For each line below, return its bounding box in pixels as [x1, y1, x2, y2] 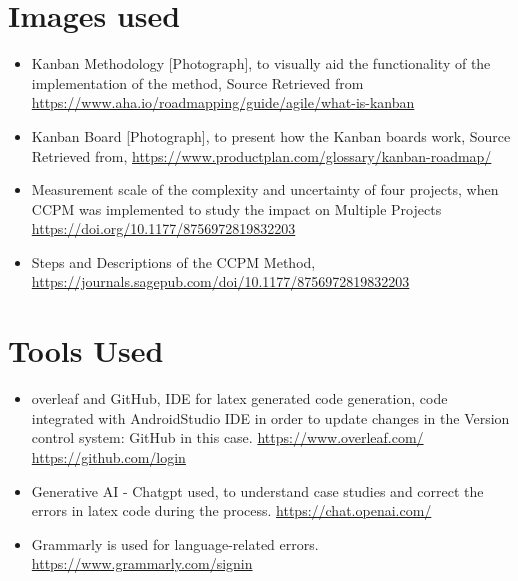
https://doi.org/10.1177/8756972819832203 [31, 218, 296, 239]
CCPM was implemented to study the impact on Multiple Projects [31, 198, 442, 219]
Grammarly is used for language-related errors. [31, 533, 319, 554]
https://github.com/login [31, 446, 186, 467]
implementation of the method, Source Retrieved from [31, 72, 364, 93]
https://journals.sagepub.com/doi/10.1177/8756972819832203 [31, 271, 410, 292]
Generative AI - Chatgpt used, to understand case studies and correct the [31, 480, 484, 501]
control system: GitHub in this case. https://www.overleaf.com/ [31, 427, 424, 448]
